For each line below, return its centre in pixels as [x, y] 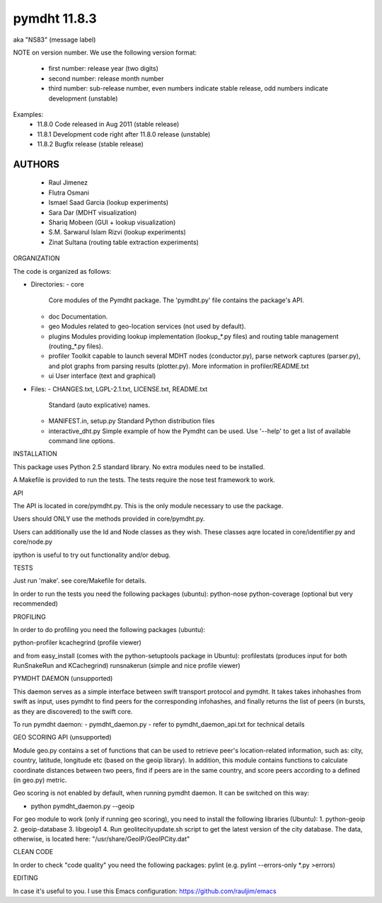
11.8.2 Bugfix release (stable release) [91, 144]
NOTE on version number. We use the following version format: [105, 52]
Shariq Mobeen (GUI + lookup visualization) [112, 222]
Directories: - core [57, 284]
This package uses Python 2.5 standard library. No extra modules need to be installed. [139, 466]
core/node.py [33, 542]
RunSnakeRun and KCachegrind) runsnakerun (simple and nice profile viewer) [127, 666]
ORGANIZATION [36, 258]
